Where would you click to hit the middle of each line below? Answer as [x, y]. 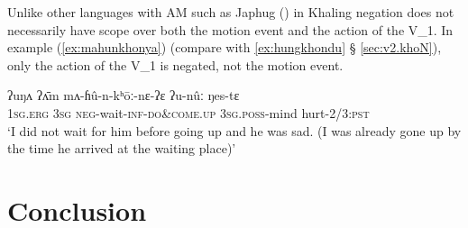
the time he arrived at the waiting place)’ [122, 148]
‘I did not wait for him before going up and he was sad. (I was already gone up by [234, 130]
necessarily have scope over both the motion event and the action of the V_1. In [230, 29]
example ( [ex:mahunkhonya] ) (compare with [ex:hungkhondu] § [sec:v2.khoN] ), [225, 47]
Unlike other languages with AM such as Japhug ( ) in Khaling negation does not [231, 12]
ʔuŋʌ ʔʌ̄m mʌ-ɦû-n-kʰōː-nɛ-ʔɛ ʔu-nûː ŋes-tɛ [124, 95]
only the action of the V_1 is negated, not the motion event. [175, 64]
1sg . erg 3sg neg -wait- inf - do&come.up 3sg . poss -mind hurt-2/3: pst [188, 112]
